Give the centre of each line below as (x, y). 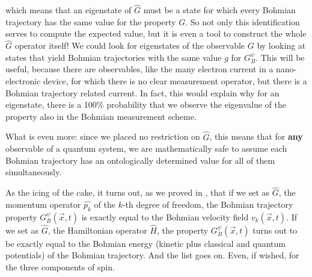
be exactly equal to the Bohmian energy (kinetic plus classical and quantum (145, 243)
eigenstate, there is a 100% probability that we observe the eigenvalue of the (146, 104)
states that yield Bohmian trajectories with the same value (114, 57)
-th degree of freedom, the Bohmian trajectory (208, 204)
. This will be (280, 57)
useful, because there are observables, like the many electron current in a (139, 69)
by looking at (281, 45)
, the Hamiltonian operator (97, 230)
